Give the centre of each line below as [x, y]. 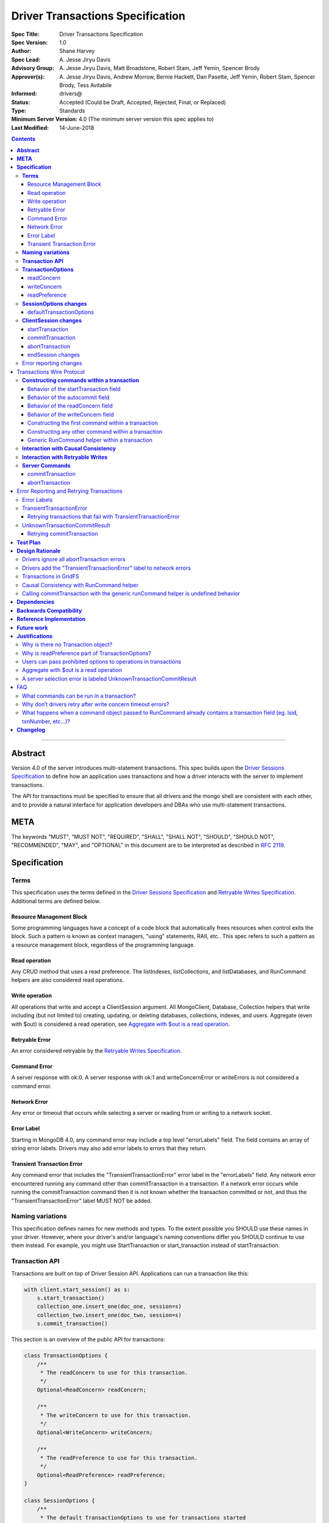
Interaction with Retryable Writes [65, 457]
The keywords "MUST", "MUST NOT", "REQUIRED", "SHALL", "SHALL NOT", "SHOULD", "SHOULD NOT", [143, 836]
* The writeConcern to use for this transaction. [115, 1415]
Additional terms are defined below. [56, 901]
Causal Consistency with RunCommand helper [80, 585]
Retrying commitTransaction [63, 534]
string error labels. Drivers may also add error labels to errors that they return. [109, 1148]
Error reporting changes [52, 363]
